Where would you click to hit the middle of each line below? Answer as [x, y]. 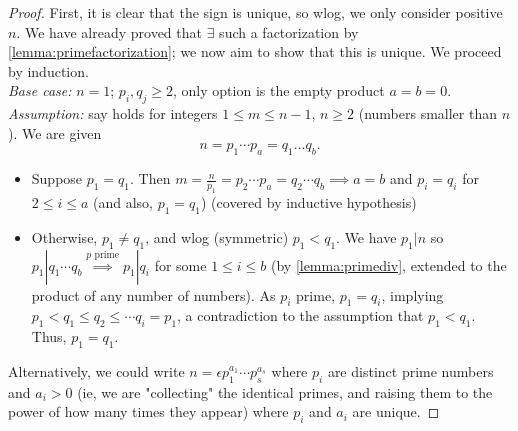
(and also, [123, 201]
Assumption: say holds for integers [113, 113]
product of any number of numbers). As [153, 294]
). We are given [55, 132]
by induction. [48, 70]
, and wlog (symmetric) [217, 236]
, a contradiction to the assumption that [300, 315]
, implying [412, 294]
